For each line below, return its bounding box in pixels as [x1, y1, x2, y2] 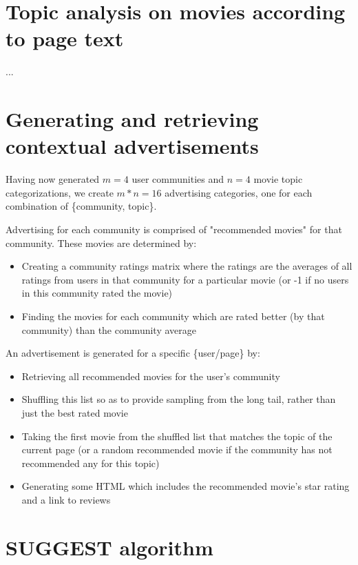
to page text [6, 24, 124, 52]
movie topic [253, 172, 303, 186]
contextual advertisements [6, 132, 259, 160]
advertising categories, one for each [165, 185, 313, 199]
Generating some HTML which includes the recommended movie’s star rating [21, 479, 350, 493]
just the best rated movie [21, 405, 128, 419]
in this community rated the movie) [21, 286, 173, 300]
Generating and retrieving [6, 105, 259, 133]
